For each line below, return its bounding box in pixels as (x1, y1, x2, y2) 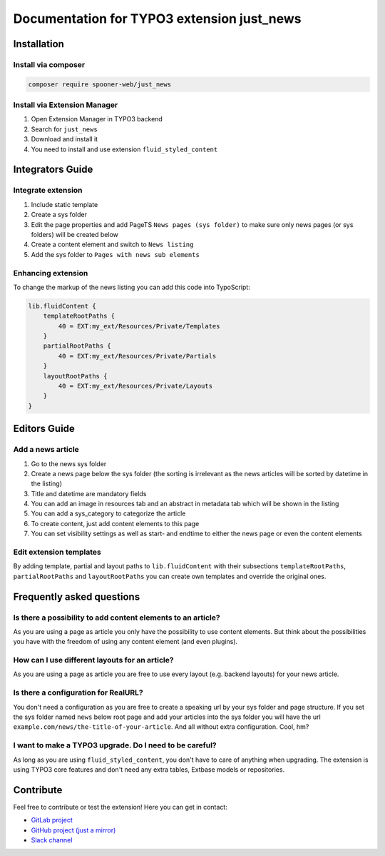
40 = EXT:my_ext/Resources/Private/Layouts (58, 382, 213, 390)
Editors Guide (13, 423, 75, 435)
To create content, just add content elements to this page (31, 519, 200, 528)
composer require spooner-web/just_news (28, 80, 171, 89)
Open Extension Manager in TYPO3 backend (31, 115, 163, 124)
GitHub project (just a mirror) (31, 825, 116, 835)
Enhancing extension (13, 268, 88, 278)
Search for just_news (31, 125, 98, 134)
